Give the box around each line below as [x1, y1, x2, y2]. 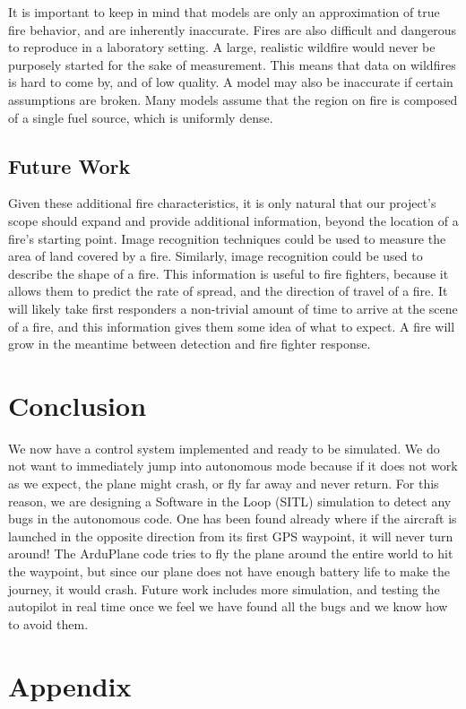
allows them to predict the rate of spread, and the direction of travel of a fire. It [8, 281, 448, 300]
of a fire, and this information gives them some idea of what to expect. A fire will [8, 316, 455, 335]
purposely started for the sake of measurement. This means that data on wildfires [8, 55, 456, 73]
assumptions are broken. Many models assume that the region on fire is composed [8, 90, 458, 108]
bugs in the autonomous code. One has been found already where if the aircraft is [8, 509, 457, 528]
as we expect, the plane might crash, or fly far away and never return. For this [8, 474, 439, 493]
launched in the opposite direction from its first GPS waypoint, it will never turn [8, 526, 453, 545]
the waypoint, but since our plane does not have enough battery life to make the [8, 561, 450, 580]
